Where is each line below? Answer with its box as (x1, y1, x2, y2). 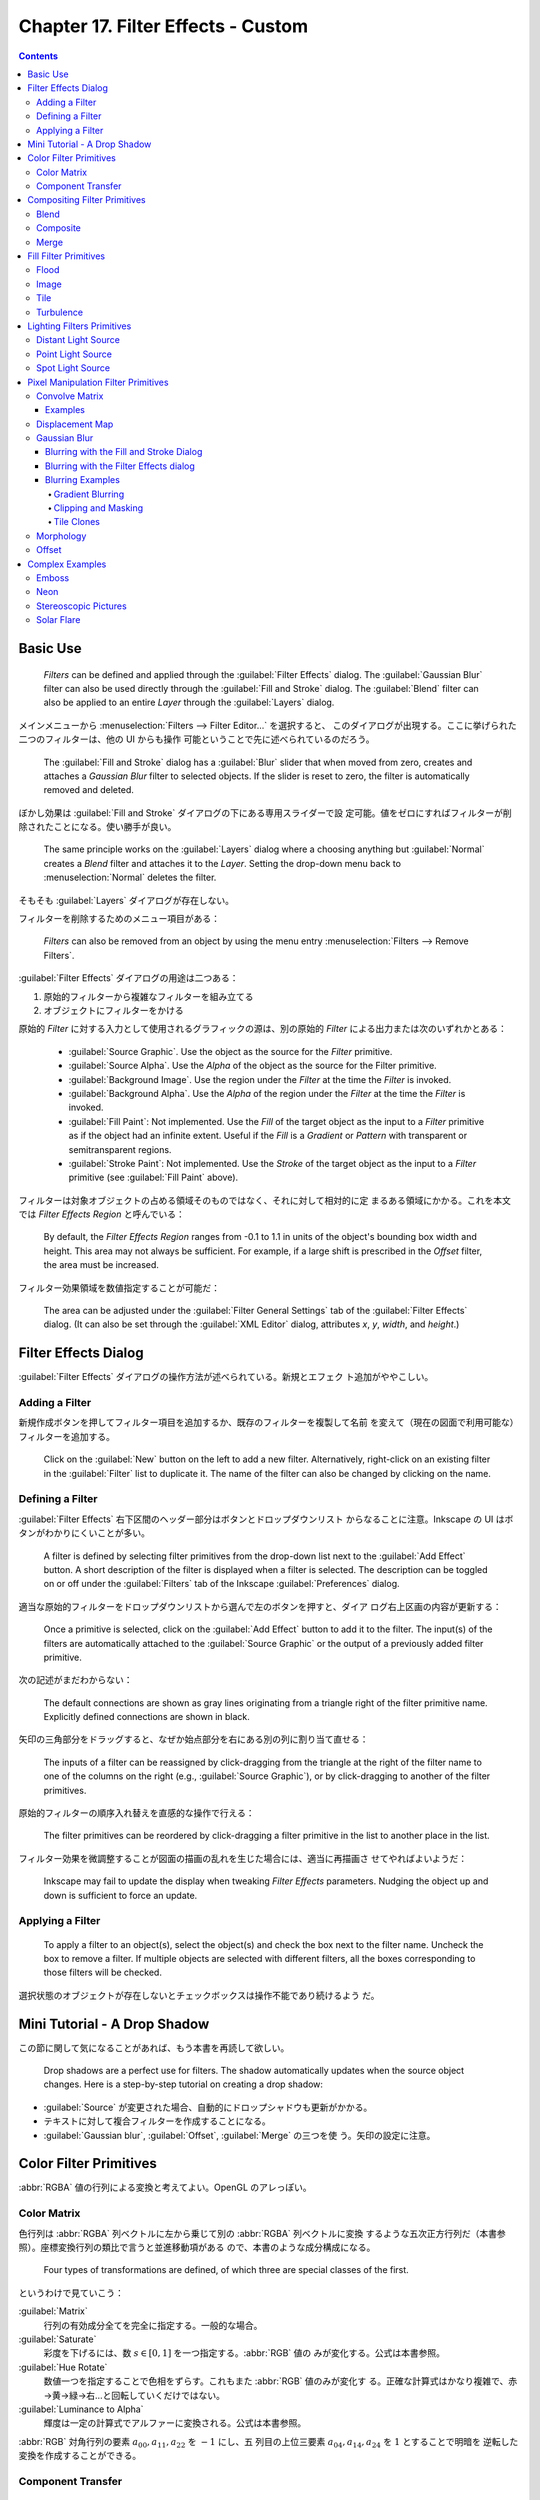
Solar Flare (36, 614, 81, 626)
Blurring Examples (45, 474, 120, 486)
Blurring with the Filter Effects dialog (45, 460, 195, 472)
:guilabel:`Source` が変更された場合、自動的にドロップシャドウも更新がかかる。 (43, 2101, 373, 2113)
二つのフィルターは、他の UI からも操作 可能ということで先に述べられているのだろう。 (18, 733, 375, 745)
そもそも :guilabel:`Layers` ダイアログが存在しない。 (18, 894, 235, 906)
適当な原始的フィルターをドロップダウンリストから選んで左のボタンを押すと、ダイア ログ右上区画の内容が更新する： (18, 1600, 502, 1612)
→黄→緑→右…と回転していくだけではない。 (43, 2389, 225, 2401)
